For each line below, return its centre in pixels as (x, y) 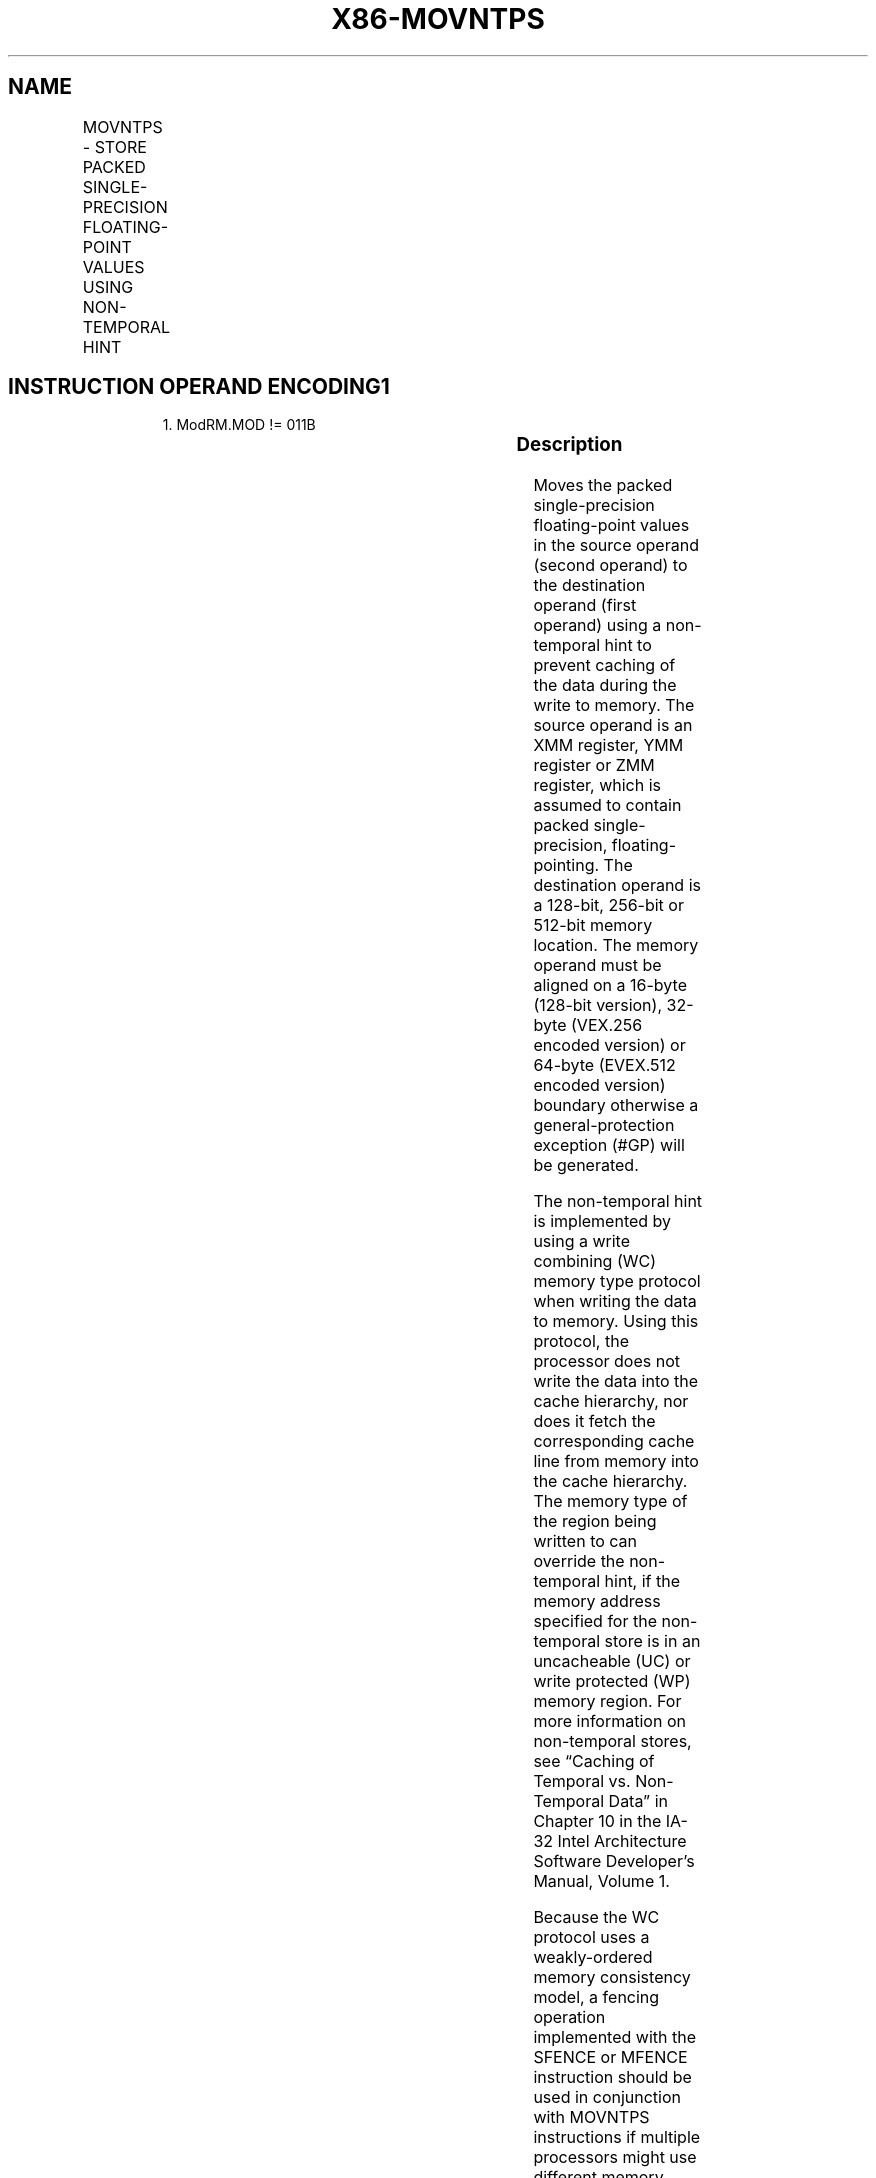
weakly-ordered (593, 1957)
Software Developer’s (614, 1861)
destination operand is (617, 885)
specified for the (595, 1621)
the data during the (605, 685)
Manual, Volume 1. (601, 1881)
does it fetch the (594, 1421)
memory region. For (607, 1701)
